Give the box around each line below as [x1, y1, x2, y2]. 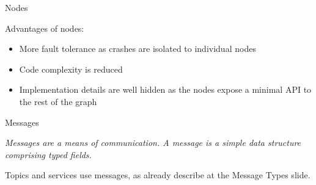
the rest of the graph [19, 95, 97, 107]
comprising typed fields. [5, 148, 92, 161]
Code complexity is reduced [19, 62, 123, 75]
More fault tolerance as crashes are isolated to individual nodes [19, 42, 256, 55]
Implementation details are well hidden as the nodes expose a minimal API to [19, 83, 312, 96]
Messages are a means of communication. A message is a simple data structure [5, 136, 301, 149]
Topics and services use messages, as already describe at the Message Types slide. [5, 169, 310, 181]
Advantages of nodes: [5, 21, 84, 34]
